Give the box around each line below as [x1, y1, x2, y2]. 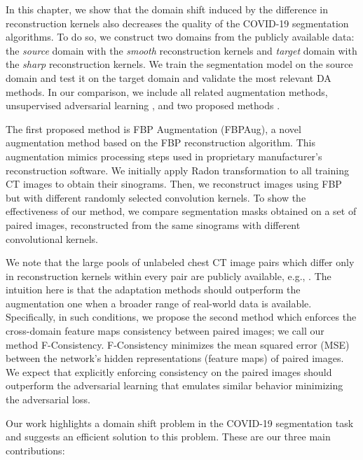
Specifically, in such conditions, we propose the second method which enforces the [6, 309, 357, 324]
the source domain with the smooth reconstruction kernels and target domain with [6, 43, 357, 57]
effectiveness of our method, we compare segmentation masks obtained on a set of [6, 204, 357, 218]
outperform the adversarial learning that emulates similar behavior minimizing [6, 378, 343, 393]
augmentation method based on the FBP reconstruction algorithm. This [6, 135, 315, 150]
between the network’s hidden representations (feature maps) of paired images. [6, 351, 344, 365]
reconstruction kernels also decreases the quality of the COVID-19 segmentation [6, 15, 349, 30]
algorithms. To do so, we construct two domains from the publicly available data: [6, 29, 355, 44]
